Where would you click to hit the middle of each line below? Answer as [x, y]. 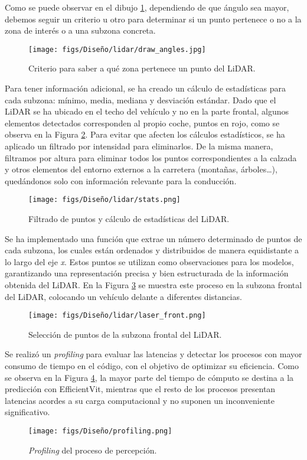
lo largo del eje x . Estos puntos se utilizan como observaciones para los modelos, [149, 261]
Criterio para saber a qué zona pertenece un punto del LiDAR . [142, 68]
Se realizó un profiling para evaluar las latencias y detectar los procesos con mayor [153, 354]
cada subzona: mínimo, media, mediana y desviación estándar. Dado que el [141, 99]
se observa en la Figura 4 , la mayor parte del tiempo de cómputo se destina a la [149, 377]
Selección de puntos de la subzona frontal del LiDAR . [125, 334]
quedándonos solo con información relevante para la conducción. [121, 180]
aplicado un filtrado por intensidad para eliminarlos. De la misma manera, [139, 146]
